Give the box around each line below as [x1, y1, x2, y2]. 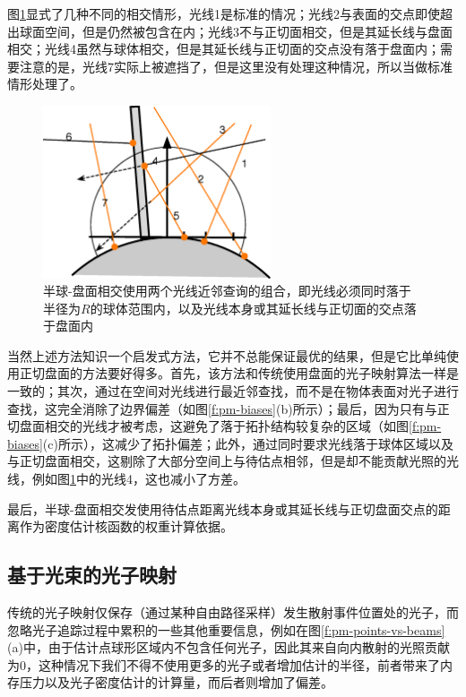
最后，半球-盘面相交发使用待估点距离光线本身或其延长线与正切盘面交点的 [7, 499, 438, 518]
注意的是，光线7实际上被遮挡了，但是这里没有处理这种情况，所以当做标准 [19, 56, 453, 75]
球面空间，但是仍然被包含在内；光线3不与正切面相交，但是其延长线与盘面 [19, 22, 453, 40]
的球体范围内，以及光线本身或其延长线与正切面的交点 [90, 298, 404, 317]
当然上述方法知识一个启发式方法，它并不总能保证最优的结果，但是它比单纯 [7, 346, 446, 365]
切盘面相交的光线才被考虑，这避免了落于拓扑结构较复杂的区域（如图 [7, 417, 409, 435]
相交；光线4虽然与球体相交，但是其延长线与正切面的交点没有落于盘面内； [7, 39, 440, 58]
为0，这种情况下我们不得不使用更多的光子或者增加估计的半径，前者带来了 [7, 655, 440, 674]
